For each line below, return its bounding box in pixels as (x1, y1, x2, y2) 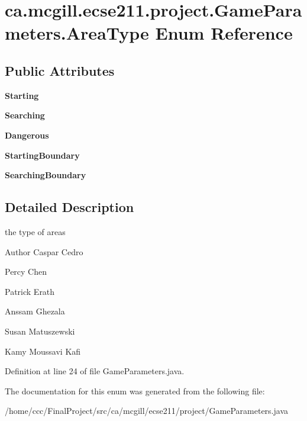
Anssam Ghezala (5, 305, 65, 317)
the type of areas (5, 225, 66, 237)
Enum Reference (155, 21, 293, 45)
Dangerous (5, 128, 49, 141)
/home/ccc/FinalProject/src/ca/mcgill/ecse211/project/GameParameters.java (5, 404, 289, 417)
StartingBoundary (5, 149, 80, 161)
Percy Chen (5, 265, 47, 278)
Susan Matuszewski (5, 324, 75, 337)
